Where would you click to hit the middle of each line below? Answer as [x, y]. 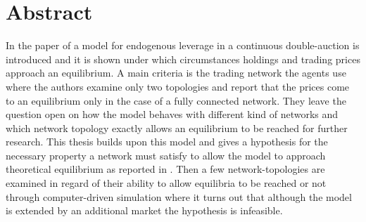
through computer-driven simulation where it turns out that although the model [179, 196]
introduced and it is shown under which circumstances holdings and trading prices [183, 59]
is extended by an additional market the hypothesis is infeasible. [144, 210]
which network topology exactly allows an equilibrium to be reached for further [177, 128]
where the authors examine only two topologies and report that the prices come [178, 86]
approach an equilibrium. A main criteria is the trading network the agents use [176, 73]
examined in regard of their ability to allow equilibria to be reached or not [166, 183]
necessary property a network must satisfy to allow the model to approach [166, 155]
